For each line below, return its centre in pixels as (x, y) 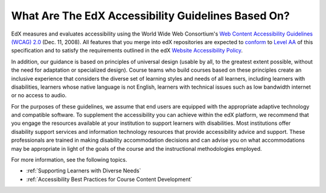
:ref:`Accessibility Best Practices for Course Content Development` (109, 179)
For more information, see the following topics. (69, 160)
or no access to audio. (39, 95)
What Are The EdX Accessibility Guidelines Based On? (150, 16)
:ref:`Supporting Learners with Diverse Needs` (84, 171)
